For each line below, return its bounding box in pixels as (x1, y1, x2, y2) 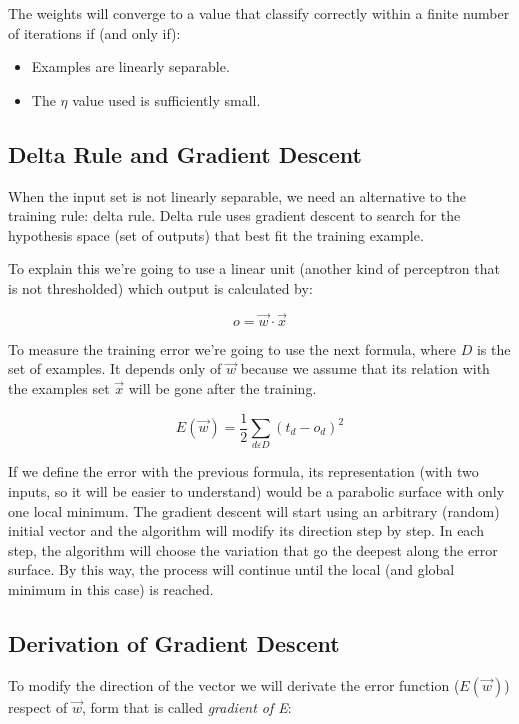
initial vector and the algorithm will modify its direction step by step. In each (8, 520, 484, 541)
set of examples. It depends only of (8, 358, 222, 379)
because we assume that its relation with (240, 358, 490, 379)
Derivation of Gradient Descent (8, 627, 340, 658)
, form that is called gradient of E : (81, 696, 292, 717)
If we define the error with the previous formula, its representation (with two (8, 461, 479, 482)
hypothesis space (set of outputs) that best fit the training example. (8, 224, 424, 245)
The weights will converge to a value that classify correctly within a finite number (8, 3, 510, 23)
